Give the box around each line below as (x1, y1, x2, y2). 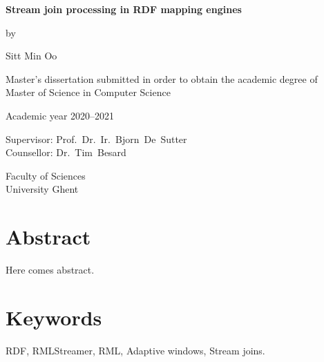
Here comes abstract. (6, 263, 95, 277)
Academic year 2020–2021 (6, 108, 115, 122)
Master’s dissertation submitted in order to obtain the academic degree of (6, 71, 318, 86)
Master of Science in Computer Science (6, 85, 171, 99)
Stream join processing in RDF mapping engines (6, 2, 242, 16)
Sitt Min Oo (6, 48, 57, 63)
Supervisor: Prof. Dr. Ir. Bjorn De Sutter (6, 131, 187, 146)
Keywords (6, 303, 102, 331)
